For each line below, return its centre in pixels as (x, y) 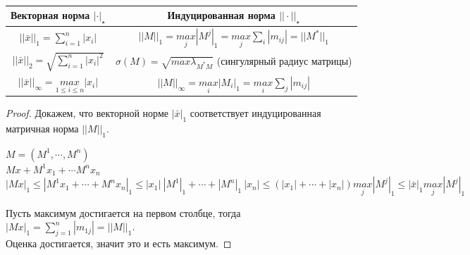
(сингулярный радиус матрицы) (284, 61)
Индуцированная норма (221, 15)
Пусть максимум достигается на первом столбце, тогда (123, 212)
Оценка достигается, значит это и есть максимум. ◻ (119, 243)
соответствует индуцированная (255, 113)
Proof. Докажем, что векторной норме (87, 113)
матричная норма (42, 128)
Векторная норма (50, 15)
